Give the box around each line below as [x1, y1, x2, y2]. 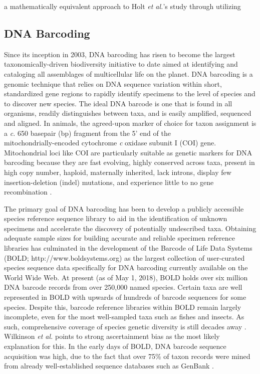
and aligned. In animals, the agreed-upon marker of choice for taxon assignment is [4, 117, 256, 128]
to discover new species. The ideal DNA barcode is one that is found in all [4, 98, 232, 108]
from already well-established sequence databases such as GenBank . [4, 360, 214, 371]
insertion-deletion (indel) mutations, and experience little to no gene [4, 176, 214, 187]
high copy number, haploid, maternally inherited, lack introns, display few [4, 166, 231, 177]
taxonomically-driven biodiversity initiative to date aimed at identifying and [4, 59, 238, 69]
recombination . [4, 186, 52, 197]
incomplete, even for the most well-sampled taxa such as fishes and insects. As [4, 311, 244, 322]
